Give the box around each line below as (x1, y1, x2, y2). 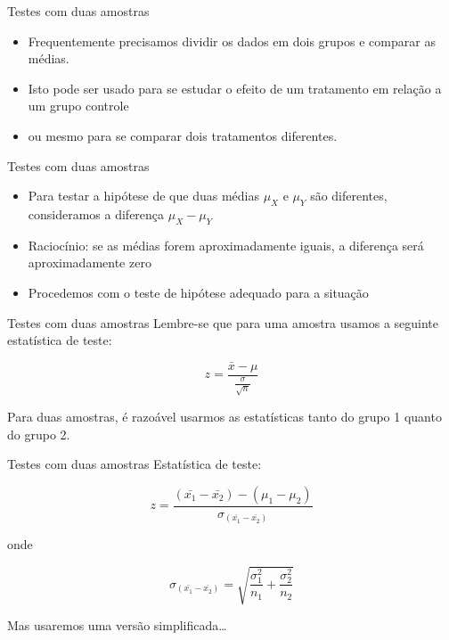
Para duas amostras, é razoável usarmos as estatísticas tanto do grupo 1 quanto (7, 406, 442, 425)
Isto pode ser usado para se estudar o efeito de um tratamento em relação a (28, 78, 442, 97)
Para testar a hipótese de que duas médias (28, 186, 259, 205)
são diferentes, (310, 186, 388, 205)
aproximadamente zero (28, 253, 151, 272)
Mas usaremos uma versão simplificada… (7, 616, 227, 635)
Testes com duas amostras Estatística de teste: (7, 455, 262, 473)
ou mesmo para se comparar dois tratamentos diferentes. (28, 126, 338, 144)
